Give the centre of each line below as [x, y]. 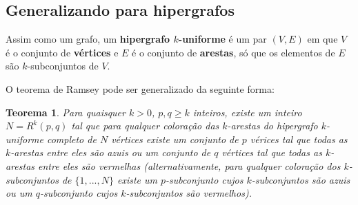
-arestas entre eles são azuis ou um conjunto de [111, 152]
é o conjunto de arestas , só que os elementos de [233, 52]
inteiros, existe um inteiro [247, 112]
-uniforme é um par [222, 39]
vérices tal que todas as [299, 139]
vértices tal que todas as [272, 152]
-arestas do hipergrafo [272, 126]
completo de [71, 139]
